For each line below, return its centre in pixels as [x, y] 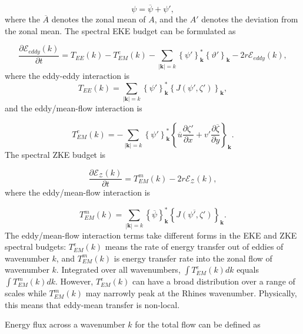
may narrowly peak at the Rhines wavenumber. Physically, [191, 293]
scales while [26, 293]
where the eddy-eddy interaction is [67, 75]
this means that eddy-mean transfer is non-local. [92, 304]
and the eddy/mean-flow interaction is [74, 108]
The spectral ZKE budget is [55, 155]
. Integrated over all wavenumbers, [118, 269]
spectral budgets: [36, 247]
